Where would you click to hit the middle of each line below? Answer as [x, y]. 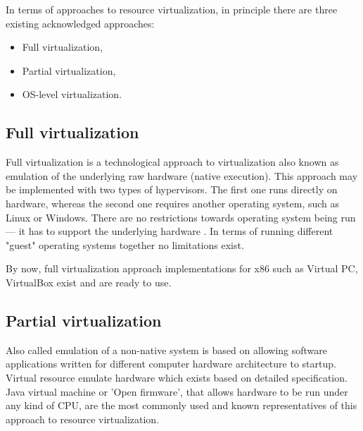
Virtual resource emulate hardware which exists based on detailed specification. [177, 377]
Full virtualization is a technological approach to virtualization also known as [172, 162]
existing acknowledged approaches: [80, 23]
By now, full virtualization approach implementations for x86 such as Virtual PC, [182, 268]
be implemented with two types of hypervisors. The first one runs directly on [172, 189]
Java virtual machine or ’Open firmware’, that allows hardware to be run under [177, 391]
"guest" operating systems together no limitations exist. [125, 244]
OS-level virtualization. [72, 94]
